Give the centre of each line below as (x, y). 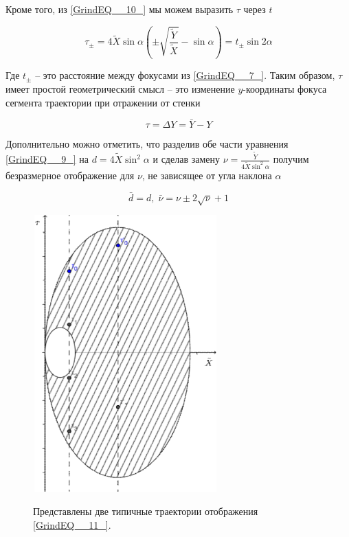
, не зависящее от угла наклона (207, 175)
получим (291, 159)
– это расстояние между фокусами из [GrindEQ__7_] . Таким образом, (185, 75)
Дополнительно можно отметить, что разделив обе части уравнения (147, 144)
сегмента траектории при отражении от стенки (103, 102)
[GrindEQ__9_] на (47, 159)
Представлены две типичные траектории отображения (146, 511)
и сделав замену (186, 159)
